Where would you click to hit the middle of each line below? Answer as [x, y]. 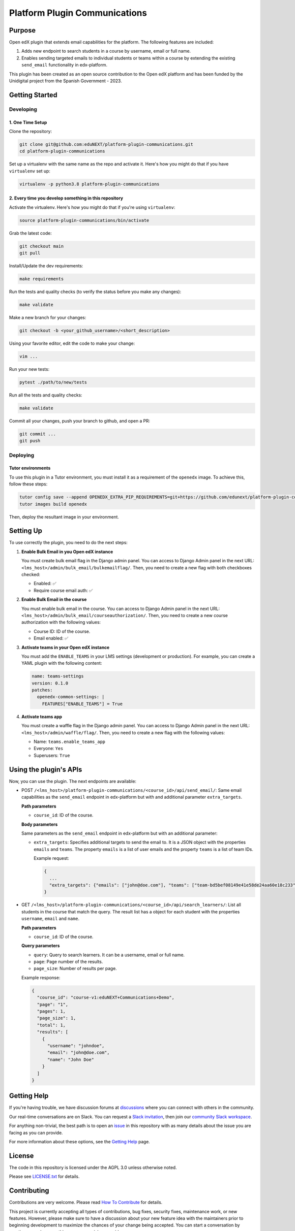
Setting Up [26, 531]
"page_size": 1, [57, 1018]
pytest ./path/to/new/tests [53, 382]
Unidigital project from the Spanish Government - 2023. [66, 81]
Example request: [51, 858]
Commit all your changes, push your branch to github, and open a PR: [79, 421]
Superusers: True [52, 755]
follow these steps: [28, 484]
